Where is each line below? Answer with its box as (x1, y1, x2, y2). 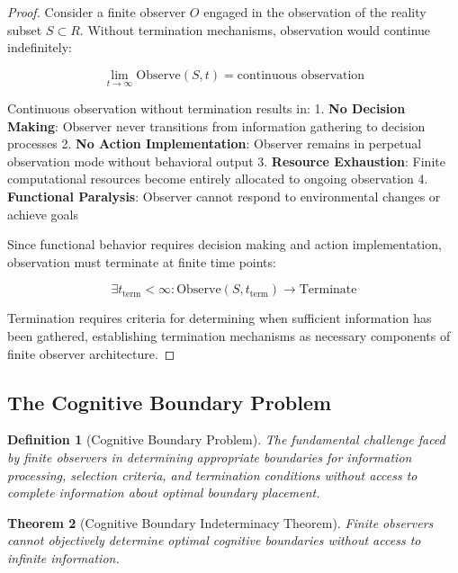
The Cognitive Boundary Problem (7, 388, 332, 416)
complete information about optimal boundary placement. (7, 483, 320, 502)
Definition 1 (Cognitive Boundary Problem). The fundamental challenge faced (7, 430, 445, 449)
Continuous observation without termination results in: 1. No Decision (7, 99, 406, 117)
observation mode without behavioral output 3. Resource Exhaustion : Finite (7, 151, 445, 170)
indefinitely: (7, 38, 72, 57)
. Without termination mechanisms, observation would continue (79, 20, 431, 39)
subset (7, 20, 42, 39)
